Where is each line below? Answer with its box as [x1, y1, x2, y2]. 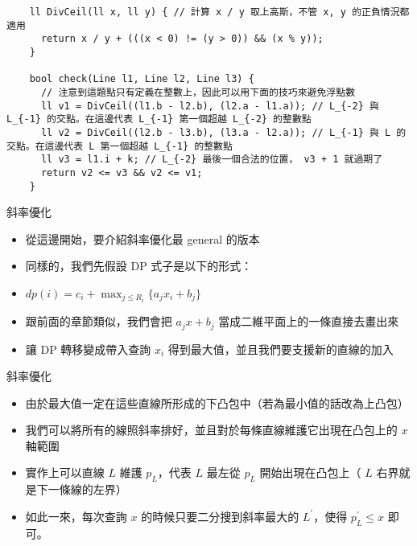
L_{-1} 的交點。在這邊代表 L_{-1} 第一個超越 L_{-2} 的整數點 [6, 113, 312, 125]
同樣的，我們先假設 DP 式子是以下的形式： [25, 257, 253, 274]
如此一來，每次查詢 [25, 507, 127, 524]
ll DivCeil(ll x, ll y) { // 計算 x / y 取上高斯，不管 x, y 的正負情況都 [29, 6, 410, 18]
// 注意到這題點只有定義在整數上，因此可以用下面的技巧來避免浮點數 [40, 86, 356, 98]
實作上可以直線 [25, 464, 105, 481]
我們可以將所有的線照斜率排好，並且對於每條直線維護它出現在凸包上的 [25, 421, 398, 438]
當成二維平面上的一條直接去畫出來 [218, 313, 399, 330]
